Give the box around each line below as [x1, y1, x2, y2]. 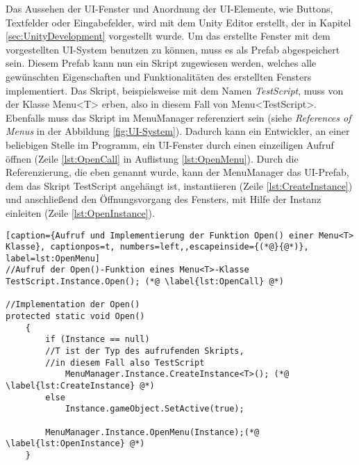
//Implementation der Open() [6, 300, 140, 310]
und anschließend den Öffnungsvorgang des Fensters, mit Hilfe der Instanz [6, 192, 322, 206]
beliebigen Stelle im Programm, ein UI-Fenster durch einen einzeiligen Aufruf [6, 137, 334, 152]
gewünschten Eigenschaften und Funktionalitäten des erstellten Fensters [6, 69, 312, 83]
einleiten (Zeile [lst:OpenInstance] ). [6, 205, 155, 220]
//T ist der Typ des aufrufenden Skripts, [45, 346, 244, 357]
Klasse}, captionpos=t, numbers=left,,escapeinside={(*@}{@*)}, [6, 242, 309, 252]
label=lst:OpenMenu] [6, 253, 101, 263]
